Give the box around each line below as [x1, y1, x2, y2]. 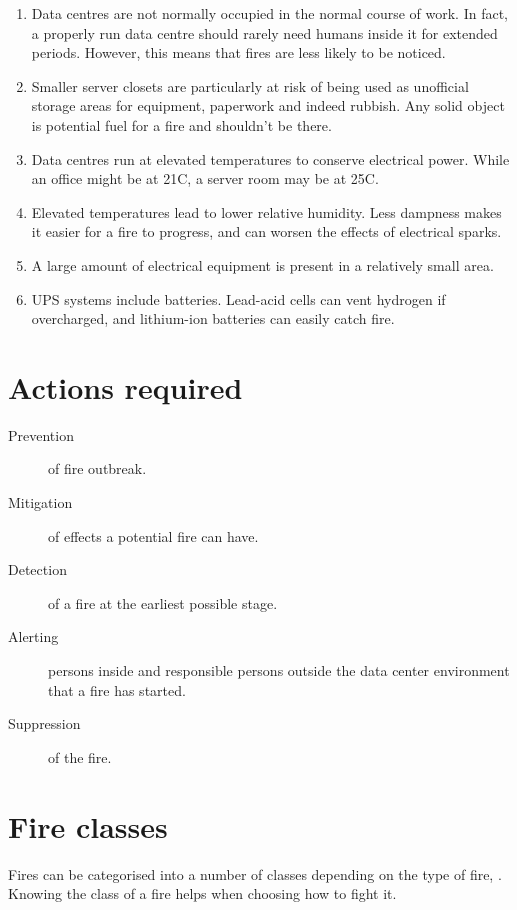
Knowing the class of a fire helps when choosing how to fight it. [8, 883, 397, 904]
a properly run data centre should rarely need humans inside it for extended [31, 22, 498, 43]
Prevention [8, 424, 74, 445]
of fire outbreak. [48, 458, 147, 479]
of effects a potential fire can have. [48, 525, 259, 546]
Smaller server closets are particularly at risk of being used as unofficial [31, 75, 469, 96]
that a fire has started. [48, 679, 186, 700]
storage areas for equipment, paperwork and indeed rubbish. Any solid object [31, 95, 505, 116]
